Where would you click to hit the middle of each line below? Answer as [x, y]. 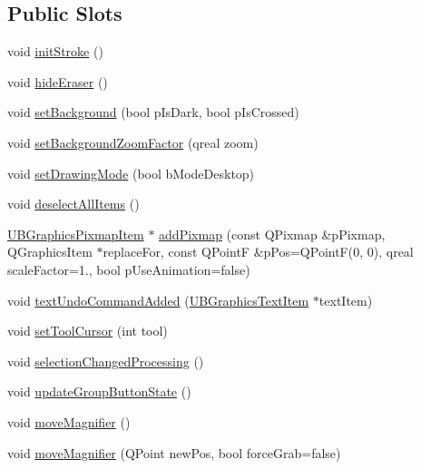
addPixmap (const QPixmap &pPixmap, [272, 234]
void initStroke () [55, 51]
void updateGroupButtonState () [99, 391]
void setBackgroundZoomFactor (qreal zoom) [133, 142]
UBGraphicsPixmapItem [76, 234]
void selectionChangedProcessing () [106, 361]
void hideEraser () [58, 81]
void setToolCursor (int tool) [88, 331]
